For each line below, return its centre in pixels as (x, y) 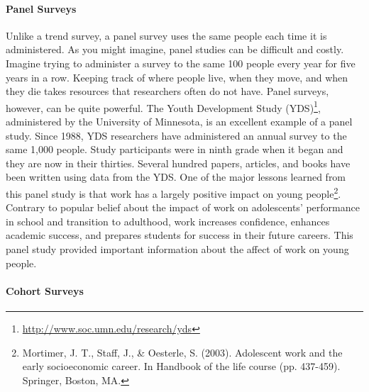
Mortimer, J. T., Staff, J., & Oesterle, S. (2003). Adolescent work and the (182, 352)
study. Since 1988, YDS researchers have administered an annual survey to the (176, 135)
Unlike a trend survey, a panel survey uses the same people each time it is (166, 35)
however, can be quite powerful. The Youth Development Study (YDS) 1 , (163, 106)
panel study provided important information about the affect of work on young (177, 249)
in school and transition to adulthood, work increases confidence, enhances (168, 221)
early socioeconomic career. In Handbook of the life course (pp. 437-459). (181, 366)
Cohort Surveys (45, 290)
